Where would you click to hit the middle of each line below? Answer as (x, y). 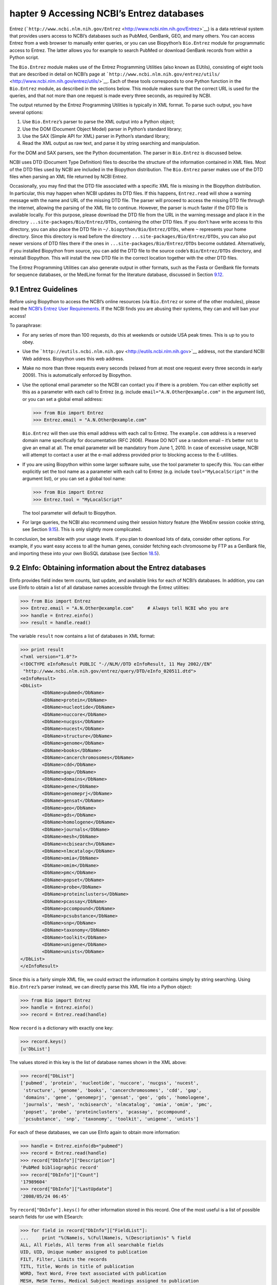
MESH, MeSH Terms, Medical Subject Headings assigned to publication (110, 1281)
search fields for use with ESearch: (46, 1217)
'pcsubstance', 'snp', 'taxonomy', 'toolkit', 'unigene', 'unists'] (111, 1119)
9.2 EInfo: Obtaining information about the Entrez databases (108, 568)
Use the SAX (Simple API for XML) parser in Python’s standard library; (96, 136)
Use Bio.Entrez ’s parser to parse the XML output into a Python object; (98, 122)
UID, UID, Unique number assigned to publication (84, 1252)
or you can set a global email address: (63, 399)
